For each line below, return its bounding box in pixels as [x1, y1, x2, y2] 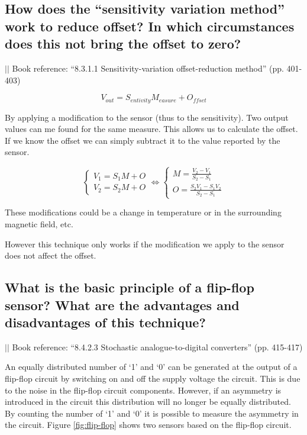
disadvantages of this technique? [5, 313, 206, 331]
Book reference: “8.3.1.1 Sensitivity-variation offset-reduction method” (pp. [12, 62, 284, 74]
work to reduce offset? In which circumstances [5, 17, 295, 35]
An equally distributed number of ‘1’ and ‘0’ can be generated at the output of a [5, 360, 298, 373]
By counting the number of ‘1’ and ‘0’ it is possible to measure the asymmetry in [5, 407, 299, 419]
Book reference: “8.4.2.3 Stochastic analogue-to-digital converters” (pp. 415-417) [12, 340, 303, 353]
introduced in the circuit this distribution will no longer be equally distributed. [5, 395, 291, 408]
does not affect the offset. [5, 249, 96, 262]
